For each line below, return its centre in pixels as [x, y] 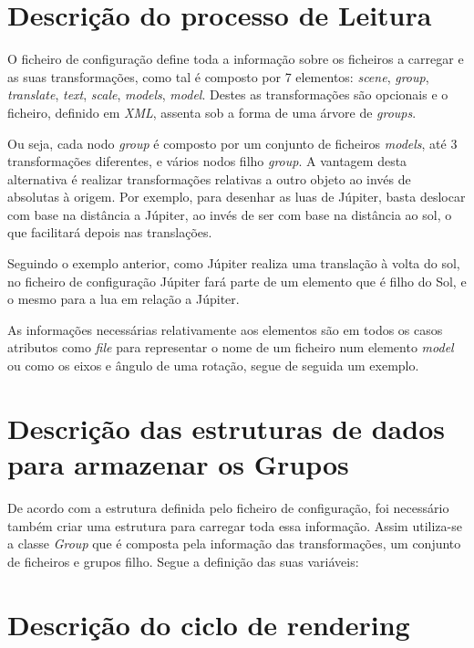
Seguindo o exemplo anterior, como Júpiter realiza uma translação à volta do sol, [234, 263]
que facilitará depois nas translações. [110, 232]
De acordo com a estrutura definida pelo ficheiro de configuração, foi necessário [228, 507]
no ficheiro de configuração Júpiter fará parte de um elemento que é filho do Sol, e [237, 281]
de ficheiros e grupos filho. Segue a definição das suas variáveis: [183, 561]
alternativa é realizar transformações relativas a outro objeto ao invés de [209, 178]
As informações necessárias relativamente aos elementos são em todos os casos [225, 329]
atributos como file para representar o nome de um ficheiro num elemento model [231, 347]
